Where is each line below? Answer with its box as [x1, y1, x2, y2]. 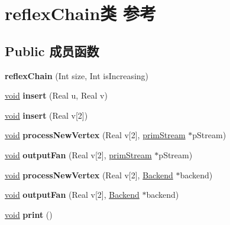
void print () [5, 208, 53, 220]
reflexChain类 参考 [5, 1, 157, 25]
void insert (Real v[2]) [5, 109, 88, 121]
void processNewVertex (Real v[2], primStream [5, 129, 186, 141]
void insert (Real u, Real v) [5, 89, 108, 102]
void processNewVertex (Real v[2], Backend [5, 168, 173, 181]
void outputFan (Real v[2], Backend [5, 188, 140, 201]
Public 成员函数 [5, 41, 99, 60]
